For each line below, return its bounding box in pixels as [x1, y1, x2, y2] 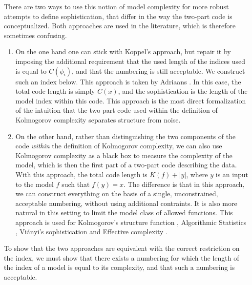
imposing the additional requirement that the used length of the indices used [15, 56, 245, 66]
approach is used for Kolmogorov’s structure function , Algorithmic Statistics [15, 217, 247, 227]
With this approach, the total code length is [15, 169, 147, 179]
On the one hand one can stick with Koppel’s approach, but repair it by [15, 46, 231, 57]
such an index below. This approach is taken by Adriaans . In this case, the [15, 76, 241, 86]
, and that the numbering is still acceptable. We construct [71, 65, 245, 76]
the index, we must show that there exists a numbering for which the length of [4, 252, 239, 263]
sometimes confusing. [4, 30, 67, 40]
